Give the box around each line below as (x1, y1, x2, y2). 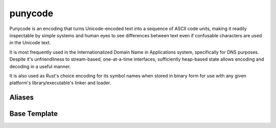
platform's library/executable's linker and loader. (9, 80, 111, 86)
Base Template (9, 110, 58, 118)
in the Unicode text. (9, 40, 51, 46)
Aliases (9, 93, 34, 102)
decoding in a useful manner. (9, 63, 71, 69)
